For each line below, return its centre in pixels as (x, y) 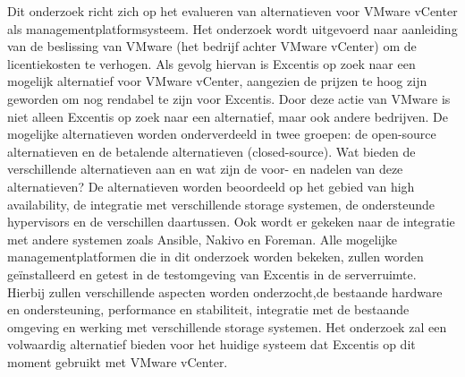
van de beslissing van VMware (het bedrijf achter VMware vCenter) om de (212, 46)
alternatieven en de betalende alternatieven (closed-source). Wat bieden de (211, 151)
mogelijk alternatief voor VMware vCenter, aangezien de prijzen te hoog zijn (217, 81)
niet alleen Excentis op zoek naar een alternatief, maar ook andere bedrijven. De (228, 116)
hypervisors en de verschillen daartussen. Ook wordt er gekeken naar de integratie (231, 222)
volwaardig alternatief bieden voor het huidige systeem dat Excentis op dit (211, 344)
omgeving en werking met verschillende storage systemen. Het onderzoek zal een (227, 326)
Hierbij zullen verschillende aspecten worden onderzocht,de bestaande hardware (225, 291)
